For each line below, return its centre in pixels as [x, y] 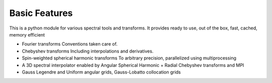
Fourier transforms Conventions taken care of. [70, 44]
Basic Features [41, 13]
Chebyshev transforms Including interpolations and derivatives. [88, 51]
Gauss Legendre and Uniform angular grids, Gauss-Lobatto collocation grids [101, 72]
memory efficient [27, 34]
